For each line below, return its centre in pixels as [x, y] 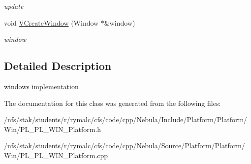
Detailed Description [58, 66]
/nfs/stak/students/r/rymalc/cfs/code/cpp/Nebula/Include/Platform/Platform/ [126, 119]
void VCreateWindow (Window [51, 22]
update [14, 6]
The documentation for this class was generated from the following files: [112, 103]
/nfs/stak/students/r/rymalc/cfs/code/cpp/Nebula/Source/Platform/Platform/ [125, 146]
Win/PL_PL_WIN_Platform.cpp [56, 155]
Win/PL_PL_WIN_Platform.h [53, 129]
